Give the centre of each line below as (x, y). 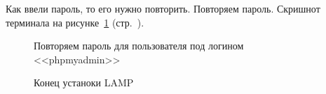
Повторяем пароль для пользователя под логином (139, 46)
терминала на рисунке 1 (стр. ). (75, 22)
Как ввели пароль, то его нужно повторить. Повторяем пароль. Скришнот (163, 8)
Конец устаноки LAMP (84, 83)
